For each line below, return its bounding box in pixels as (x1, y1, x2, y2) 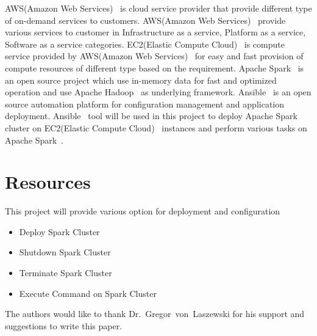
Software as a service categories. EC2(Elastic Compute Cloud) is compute (5, 37, 285, 50)
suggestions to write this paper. (5, 319, 123, 332)
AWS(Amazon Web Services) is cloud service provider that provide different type (5, 2, 312, 14)
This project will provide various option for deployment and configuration (5, 205, 280, 217)
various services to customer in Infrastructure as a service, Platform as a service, (5, 26, 306, 38)
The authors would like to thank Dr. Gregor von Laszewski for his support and (5, 307, 305, 320)
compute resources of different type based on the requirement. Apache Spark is (5, 61, 304, 74)
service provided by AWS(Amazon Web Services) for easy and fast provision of (5, 49, 304, 62)
